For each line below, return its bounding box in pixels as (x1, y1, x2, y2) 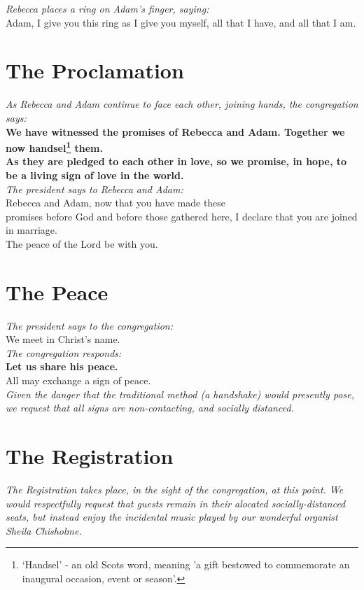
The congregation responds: (6, 345, 122, 360)
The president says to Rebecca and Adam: (6, 181, 183, 196)
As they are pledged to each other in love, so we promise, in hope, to (6, 154, 347, 169)
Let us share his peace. (6, 359, 118, 374)
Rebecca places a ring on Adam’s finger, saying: (6, 1, 209, 15)
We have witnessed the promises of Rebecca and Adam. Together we (6, 124, 345, 139)
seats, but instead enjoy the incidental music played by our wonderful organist (6, 510, 338, 524)
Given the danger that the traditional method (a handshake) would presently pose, (6, 386, 354, 401)
